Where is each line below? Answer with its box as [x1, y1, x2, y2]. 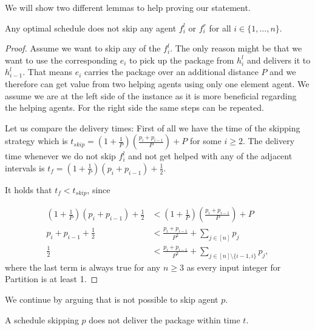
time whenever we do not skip [5, 150, 116, 162]
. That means [22, 65, 72, 78]
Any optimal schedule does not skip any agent [5, 21, 177, 34]
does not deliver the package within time [89, 313, 240, 326]
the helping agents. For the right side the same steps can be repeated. [5, 101, 264, 114]
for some [189, 134, 222, 147]
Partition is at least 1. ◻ [5, 272, 98, 285]
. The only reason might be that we [170, 42, 302, 54]
